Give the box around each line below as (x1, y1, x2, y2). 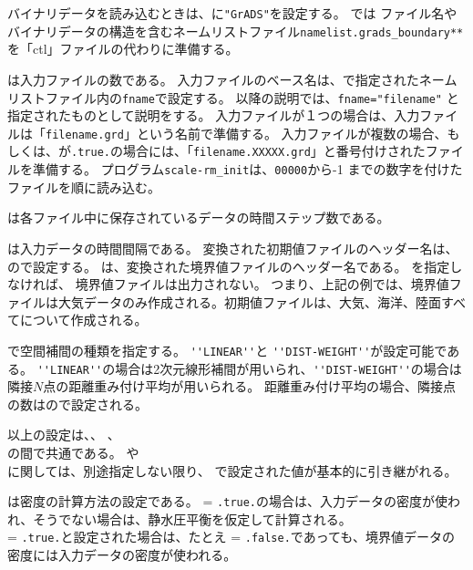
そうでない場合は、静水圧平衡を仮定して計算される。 (33, 509, 352, 528)
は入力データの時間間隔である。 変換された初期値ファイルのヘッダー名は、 (7, 238, 458, 257)
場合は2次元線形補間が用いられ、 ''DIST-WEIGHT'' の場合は (115, 358, 462, 378)
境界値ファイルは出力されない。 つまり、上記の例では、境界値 (75, 275, 449, 294)
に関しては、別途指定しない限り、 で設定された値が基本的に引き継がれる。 (7, 461, 458, 480)
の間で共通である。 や (7, 442, 139, 461)
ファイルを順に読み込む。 (7, 177, 160, 196)
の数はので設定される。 (7, 394, 148, 413)
